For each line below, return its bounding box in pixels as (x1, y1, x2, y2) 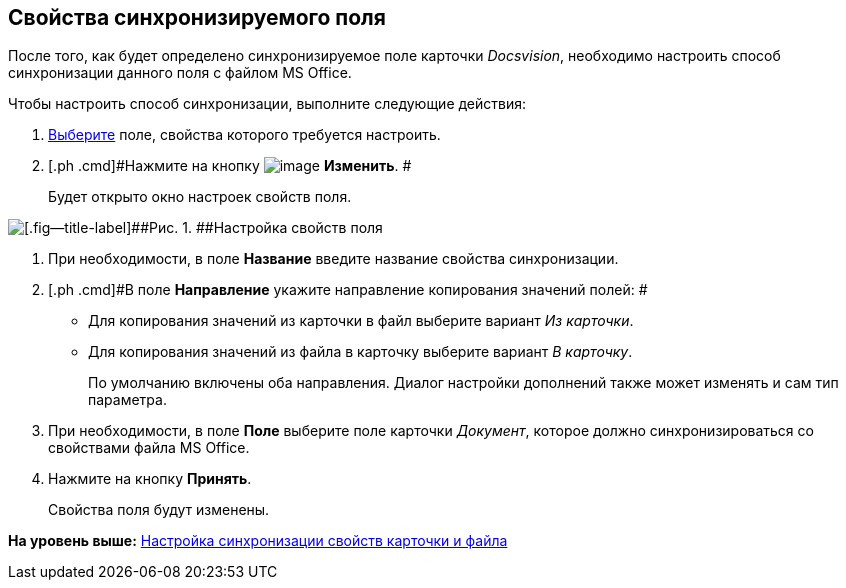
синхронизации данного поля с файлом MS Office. (8, 64, 352, 82)
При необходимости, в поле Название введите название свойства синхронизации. (48, 250, 619, 268)
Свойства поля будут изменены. (48, 501, 270, 519)
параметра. (88, 391, 167, 409)
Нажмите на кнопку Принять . (48, 470, 252, 488)
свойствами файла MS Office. (48, 439, 250, 457)
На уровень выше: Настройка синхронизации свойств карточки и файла (8, 532, 508, 550)
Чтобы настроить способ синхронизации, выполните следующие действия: (8, 95, 527, 113)
